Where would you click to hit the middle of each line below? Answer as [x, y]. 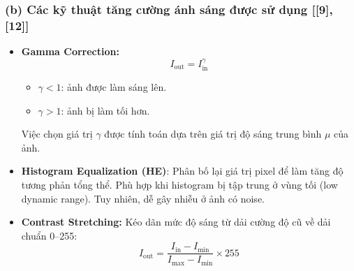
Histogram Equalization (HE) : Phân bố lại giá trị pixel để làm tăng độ [182, 171]
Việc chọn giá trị [57, 134]
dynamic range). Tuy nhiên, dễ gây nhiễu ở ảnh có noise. [143, 198]
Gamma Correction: [70, 51]
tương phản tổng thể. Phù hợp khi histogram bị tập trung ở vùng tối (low [179, 184]
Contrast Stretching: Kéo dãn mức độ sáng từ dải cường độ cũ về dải [176, 222]
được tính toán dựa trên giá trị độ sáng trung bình [213, 134]
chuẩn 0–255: [49, 235]
